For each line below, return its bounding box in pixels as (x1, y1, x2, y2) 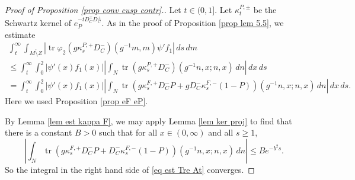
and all (208, 126, 234, 139)
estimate (5, 28, 36, 40)
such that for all (98, 126, 158, 139)
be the (253, 4, 277, 15)
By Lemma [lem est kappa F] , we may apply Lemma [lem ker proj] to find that (5, 114, 292, 127)
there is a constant (5, 126, 72, 139)
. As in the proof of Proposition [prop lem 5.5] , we (101, 16, 284, 28)
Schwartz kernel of (5, 16, 72, 28)
